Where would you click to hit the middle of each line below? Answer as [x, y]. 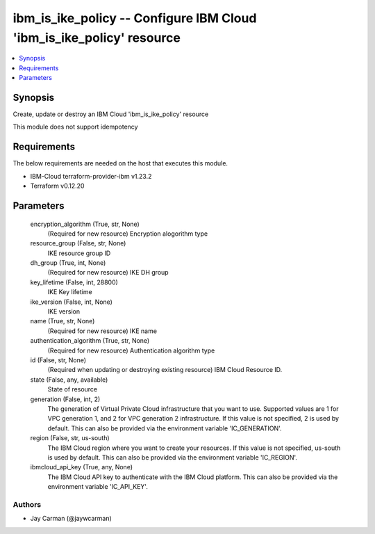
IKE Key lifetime [70, 292]
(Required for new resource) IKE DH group [108, 273]
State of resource [73, 389]
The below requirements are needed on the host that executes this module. [120, 163]
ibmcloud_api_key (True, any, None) [82, 467]
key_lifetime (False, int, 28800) [74, 282]
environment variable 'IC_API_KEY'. [98, 487]
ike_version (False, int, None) [71, 302]
